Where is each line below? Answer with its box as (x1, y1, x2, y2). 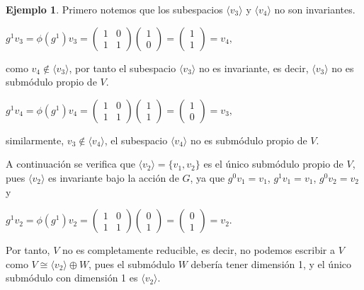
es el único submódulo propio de (203, 156, 343, 171)
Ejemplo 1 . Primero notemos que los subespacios (6, 2, 223, 16)
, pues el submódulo (89, 256, 175, 271)
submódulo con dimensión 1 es (6, 270, 138, 285)
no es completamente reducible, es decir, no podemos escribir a (62, 243, 336, 257)
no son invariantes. (274, 2, 356, 16)
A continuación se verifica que (6, 156, 135, 171)
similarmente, (6, 132, 64, 147)
